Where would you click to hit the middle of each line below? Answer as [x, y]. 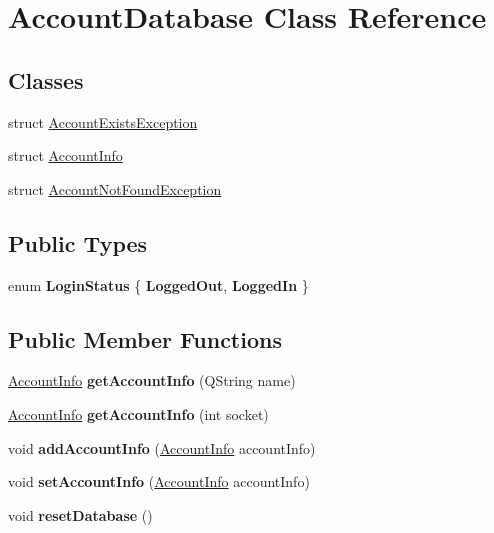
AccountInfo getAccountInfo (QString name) [152, 380]
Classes [46, 79]
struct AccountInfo [65, 155]
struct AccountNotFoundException [115, 188]
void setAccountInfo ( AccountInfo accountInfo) [159, 481]
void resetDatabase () [80, 514]
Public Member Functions [145, 338]
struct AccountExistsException [103, 121]
